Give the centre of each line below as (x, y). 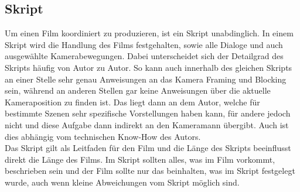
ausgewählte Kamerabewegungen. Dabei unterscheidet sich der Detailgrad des (144, 56)
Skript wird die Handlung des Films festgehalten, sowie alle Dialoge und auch (144, 44)
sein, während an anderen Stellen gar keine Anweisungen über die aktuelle (138, 90)
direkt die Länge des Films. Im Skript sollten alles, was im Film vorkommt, (140, 159)
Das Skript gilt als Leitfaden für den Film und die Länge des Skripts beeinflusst (148, 148)
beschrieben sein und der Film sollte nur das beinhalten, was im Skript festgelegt (150, 171)
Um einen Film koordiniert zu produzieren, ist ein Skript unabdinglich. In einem (149, 33)
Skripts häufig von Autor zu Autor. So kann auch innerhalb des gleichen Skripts (149, 67)
